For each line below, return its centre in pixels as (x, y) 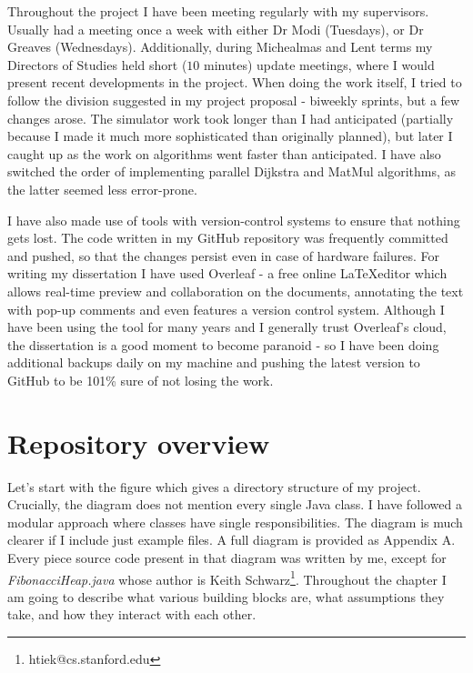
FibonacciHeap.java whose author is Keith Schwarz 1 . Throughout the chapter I (227, 578)
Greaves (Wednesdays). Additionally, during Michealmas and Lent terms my (220, 47)
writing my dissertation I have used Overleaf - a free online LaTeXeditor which (227, 273)
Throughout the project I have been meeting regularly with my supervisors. (218, 11)
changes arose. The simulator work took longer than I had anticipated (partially (231, 118)
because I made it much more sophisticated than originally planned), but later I (230, 136)
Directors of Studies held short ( (97, 64)
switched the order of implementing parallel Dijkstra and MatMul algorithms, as (232, 171)
